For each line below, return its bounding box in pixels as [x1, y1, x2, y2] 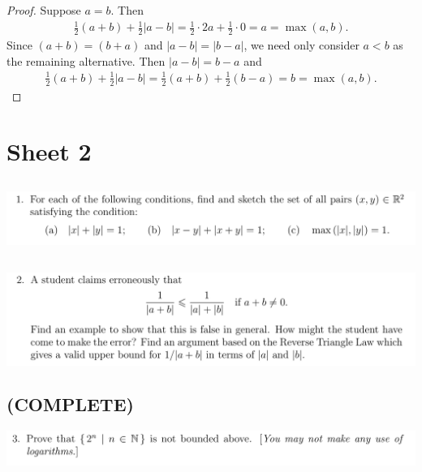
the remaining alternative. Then [6, 52, 166, 69]
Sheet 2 [6, 135, 92, 168]
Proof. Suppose [6, 2, 81, 18]
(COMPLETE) [6, 392, 134, 417]
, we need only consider [243, 36, 360, 53]
